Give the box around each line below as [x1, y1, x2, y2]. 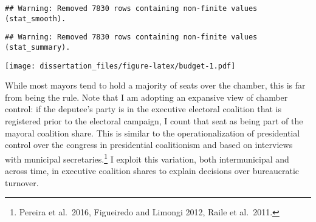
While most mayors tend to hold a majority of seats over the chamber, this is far [5, 79, 306, 92]
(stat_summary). [5, 42, 70, 52]
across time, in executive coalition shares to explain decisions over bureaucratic [5, 164, 300, 177]
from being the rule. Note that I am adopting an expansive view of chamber [5, 90, 288, 103]
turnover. [5, 176, 39, 189]
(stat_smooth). [5, 14, 66, 23]
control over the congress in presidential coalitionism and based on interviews [5, 138, 293, 151]
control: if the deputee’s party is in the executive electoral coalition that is [5, 103, 281, 115]
